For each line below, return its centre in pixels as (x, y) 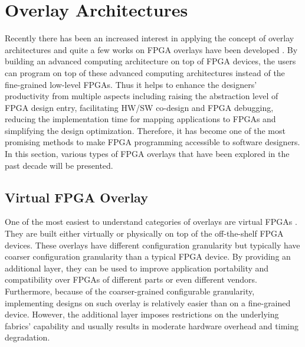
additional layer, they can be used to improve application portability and (137, 268)
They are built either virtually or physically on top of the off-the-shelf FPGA (144, 233)
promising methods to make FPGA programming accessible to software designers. (152, 142)
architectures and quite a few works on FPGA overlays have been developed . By (151, 49)
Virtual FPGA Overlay (76, 197)
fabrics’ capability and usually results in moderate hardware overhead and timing (152, 325)
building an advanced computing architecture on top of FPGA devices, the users (150, 61)
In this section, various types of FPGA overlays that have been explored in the (147, 154)
